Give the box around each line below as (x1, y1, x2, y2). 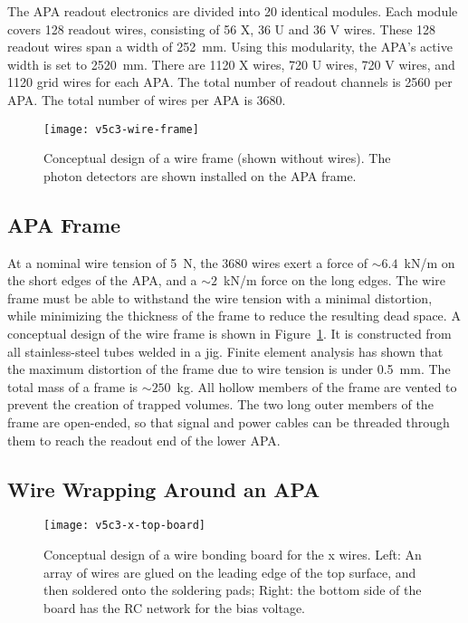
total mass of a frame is (7, 377, 138, 396)
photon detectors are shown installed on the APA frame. (43, 166, 357, 185)
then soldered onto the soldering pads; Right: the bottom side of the (43, 580, 422, 599)
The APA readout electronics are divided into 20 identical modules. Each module (7, 2, 458, 20)
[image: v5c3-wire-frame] (43, 122, 199, 136)
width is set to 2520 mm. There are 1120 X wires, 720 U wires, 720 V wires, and (7, 54, 455, 73)
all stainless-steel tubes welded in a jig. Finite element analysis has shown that (7, 341, 444, 360)
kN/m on (404, 253, 455, 272)
